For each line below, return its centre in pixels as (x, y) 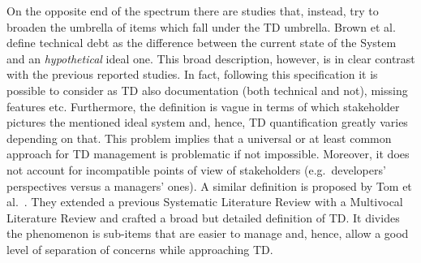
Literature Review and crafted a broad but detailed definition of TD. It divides (203, 217)
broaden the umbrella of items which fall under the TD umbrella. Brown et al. (201, 26)
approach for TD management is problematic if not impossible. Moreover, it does (208, 154)
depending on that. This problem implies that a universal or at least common (199, 138)
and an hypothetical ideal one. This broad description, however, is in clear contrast (211, 58)
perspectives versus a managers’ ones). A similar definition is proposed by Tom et (209, 185)
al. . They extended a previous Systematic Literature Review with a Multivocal (205, 202)
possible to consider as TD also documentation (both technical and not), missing (207, 90)
